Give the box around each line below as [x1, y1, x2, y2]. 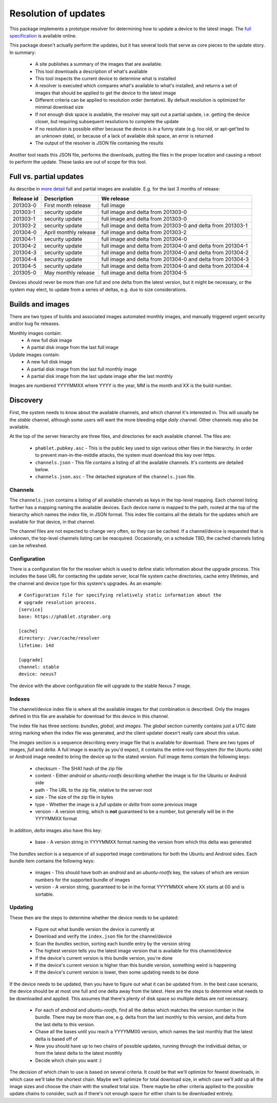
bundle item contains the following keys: [9, 858, 95, 864]
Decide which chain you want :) [35, 1057, 102, 1063]
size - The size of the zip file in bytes [35, 794, 113, 800]
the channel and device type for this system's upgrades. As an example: [9, 580, 163, 586]
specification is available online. [9, 32, 77, 38]
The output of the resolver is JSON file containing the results [35, 140, 164, 146]
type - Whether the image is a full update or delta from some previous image [35, 801, 197, 807]
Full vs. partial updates [9, 172, 84, 181]
